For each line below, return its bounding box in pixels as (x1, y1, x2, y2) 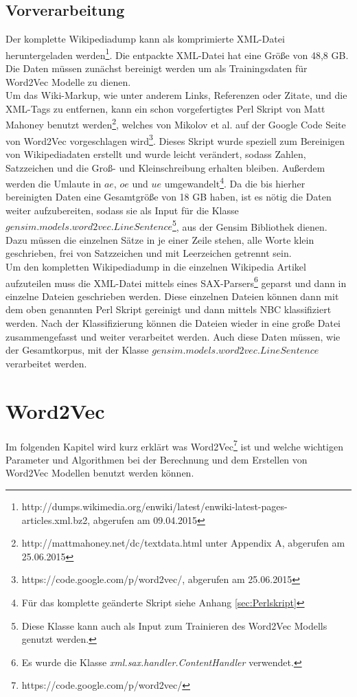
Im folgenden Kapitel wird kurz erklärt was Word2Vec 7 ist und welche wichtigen (5, 437, 343, 453)
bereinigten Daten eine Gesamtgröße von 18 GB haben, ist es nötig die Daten (5, 190, 332, 204)
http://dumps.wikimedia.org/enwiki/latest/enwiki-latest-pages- (21, 499, 288, 513)
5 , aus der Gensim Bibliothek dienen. (172, 217, 327, 233)
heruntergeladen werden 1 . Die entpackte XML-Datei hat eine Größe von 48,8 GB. (5, 45, 349, 62)
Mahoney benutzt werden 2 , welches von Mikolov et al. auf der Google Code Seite (5, 115, 346, 132)
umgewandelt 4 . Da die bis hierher (164, 174, 306, 190)
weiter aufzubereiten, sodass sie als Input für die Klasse (5, 203, 239, 217)
